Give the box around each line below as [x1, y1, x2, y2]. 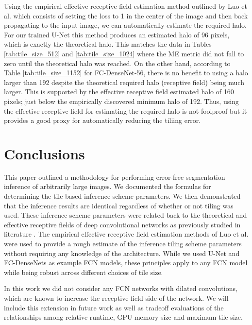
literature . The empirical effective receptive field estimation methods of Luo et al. [4, 229, 249, 239]
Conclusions [4, 143, 85, 163]
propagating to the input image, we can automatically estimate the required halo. [4, 20, 247, 30]
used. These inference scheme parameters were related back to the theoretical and [4, 210, 247, 220]
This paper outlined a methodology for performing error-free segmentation [4, 171, 225, 182]
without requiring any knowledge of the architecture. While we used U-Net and [4, 248, 240, 258]
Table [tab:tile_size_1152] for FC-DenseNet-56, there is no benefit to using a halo [4, 68, 248, 78]
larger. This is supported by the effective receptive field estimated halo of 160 [4, 86, 234, 97]
